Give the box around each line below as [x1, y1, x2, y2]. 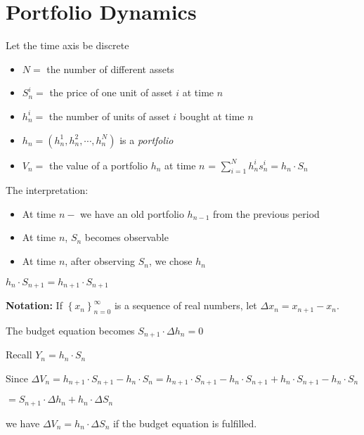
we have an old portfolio [80, 206, 184, 221]
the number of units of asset [48, 108, 170, 123]
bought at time [179, 108, 245, 123]
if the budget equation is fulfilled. [112, 415, 257, 430]
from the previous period [212, 206, 320, 221]
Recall [6, 347, 32, 362]
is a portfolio [119, 132, 174, 147]
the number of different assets [46, 61, 174, 76]
